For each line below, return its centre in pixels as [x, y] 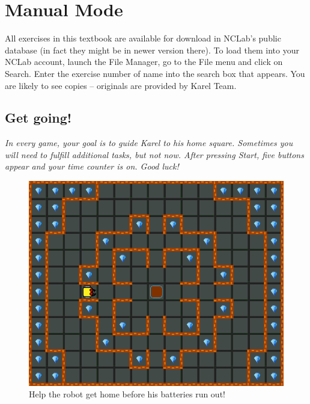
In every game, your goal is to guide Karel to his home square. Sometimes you [149, 143]
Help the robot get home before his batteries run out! [127, 394]
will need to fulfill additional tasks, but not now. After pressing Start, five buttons [154, 154]
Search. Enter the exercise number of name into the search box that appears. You [155, 73]
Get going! [38, 118]
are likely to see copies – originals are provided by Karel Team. [121, 85]
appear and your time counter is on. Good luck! [92, 166]
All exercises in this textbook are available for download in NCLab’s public [143, 38]
